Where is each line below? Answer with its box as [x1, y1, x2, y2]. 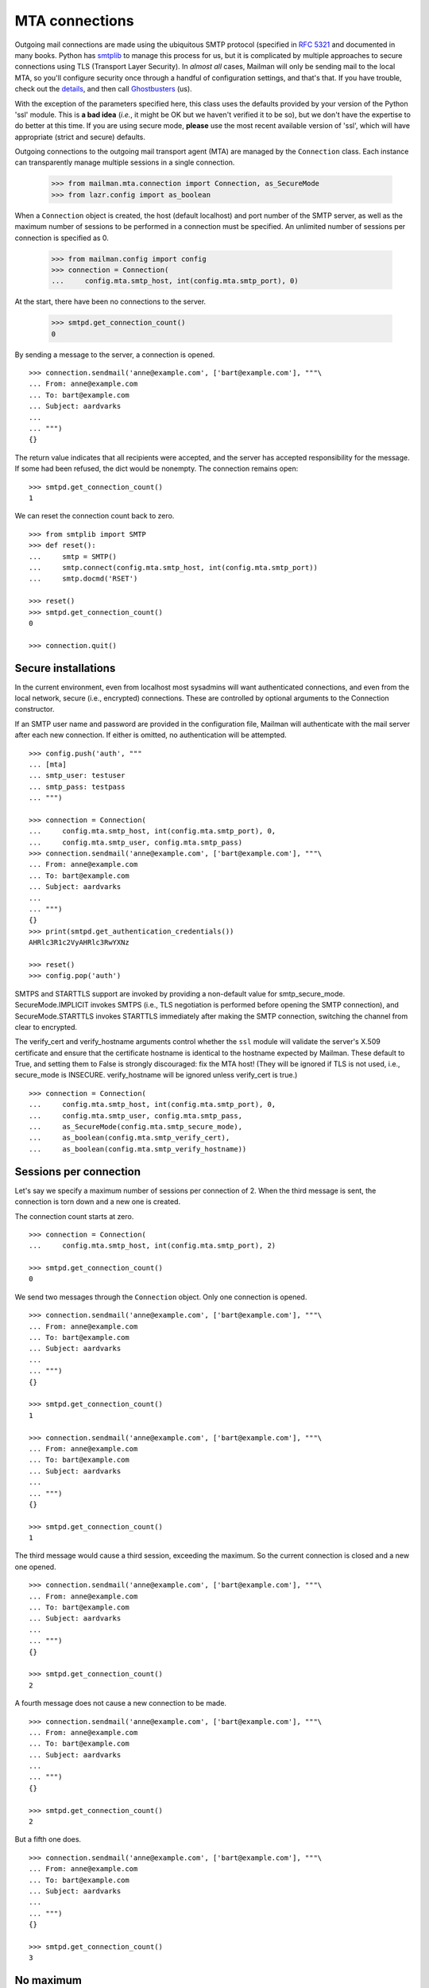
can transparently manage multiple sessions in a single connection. [14, 157, 235, 167]
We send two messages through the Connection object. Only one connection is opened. [14, 1292, 307, 1302]
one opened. [14, 1562, 56, 1571]
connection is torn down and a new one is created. [14, 1197, 181, 1206]
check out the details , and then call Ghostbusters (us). [14, 84, 192, 94]
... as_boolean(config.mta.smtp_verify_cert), [29, 1133, 230, 1143]
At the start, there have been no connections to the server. [14, 297, 207, 306]
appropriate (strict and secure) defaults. [14, 132, 146, 142]
